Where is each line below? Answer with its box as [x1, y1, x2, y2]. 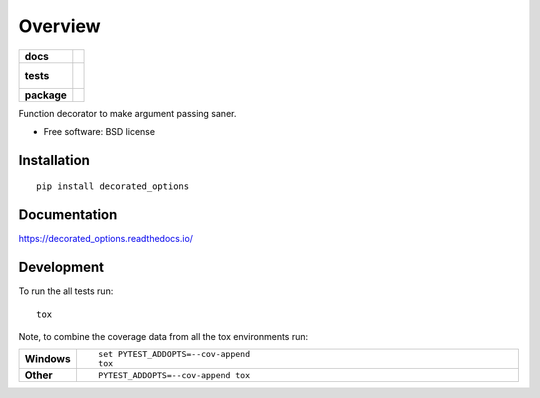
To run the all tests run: [18, 285, 114, 297]
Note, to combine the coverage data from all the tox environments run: [18, 330, 309, 342]
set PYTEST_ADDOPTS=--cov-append [98, 349, 250, 360]
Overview [18, 15, 101, 37]
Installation [18, 151, 90, 169]
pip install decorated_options [36, 181, 190, 192]
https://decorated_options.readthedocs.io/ [18, 233, 194, 245]
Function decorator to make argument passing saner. [18, 107, 237, 119]
